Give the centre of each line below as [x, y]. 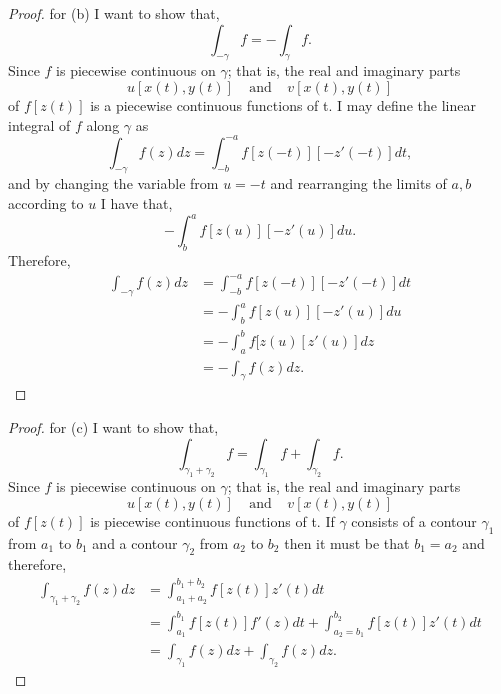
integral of [39, 124]
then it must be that [347, 542]
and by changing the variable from [113, 183]
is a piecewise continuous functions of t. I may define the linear [283, 104]
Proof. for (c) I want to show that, [113, 426]
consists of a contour [414, 520]
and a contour [135, 542]
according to [46, 203]
